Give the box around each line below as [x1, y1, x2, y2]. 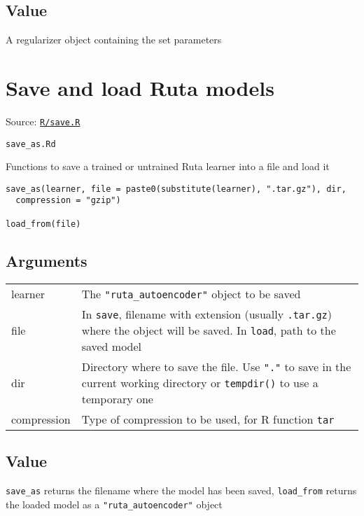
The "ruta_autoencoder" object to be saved [81, 285, 301, 302]
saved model [81, 337, 142, 354]
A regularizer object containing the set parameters [6, 32, 222, 47]
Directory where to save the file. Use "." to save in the [81, 358, 351, 375]
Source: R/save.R [6, 113, 80, 128]
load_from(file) [6, 218, 81, 229]
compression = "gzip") [15, 195, 121, 206]
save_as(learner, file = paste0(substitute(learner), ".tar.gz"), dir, [6, 183, 346, 194]
